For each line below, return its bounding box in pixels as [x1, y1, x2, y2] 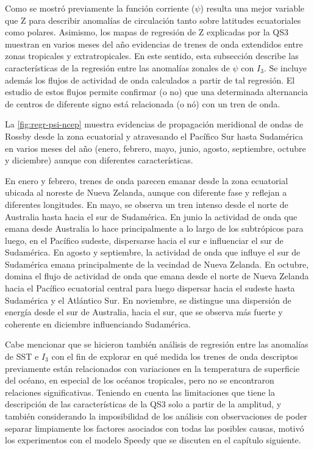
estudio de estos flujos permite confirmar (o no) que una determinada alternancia [5, 85, 309, 98]
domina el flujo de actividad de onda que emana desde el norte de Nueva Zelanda [5, 270, 309, 282]
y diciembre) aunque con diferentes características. [5, 154, 193, 166]
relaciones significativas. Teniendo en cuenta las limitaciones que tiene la [5, 385, 275, 398]
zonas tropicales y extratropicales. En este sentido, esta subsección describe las [5, 49, 299, 62]
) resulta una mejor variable [200, 2, 305, 14]
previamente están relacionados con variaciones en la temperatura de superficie [5, 362, 300, 374]
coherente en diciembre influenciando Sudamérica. [5, 317, 191, 330]
